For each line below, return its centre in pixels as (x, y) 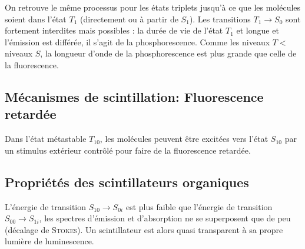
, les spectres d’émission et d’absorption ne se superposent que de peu (165, 218)
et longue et (258, 30)
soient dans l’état (36, 19)
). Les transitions (220, 19)
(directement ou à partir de (129, 19)
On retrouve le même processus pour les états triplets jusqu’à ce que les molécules (153, 7)
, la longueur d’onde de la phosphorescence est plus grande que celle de (168, 53)
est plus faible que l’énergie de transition (199, 206)
